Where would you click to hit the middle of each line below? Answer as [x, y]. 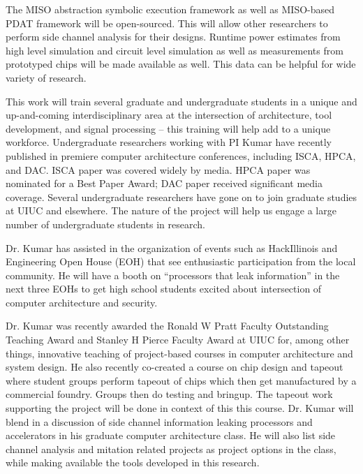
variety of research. [46, 77]
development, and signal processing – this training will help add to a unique [168, 128]
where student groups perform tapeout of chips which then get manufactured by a [181, 380]
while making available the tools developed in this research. [133, 462]
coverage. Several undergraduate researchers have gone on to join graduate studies [181, 197]
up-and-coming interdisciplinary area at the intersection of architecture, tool [169, 115]
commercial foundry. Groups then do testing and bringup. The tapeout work [169, 394]
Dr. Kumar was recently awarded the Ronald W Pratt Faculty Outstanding [167, 326]
